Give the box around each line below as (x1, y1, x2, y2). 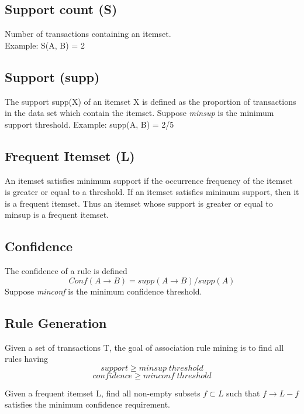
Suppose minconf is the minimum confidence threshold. (5, 285, 202, 297)
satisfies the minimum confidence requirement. (5, 398, 171, 410)
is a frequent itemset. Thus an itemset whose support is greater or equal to (5, 197, 273, 209)
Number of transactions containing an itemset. (5, 28, 171, 40)
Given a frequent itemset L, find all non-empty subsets (5, 386, 201, 399)
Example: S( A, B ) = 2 (5, 39, 85, 51)
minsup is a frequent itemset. (5, 208, 109, 221)
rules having (5, 353, 49, 365)
